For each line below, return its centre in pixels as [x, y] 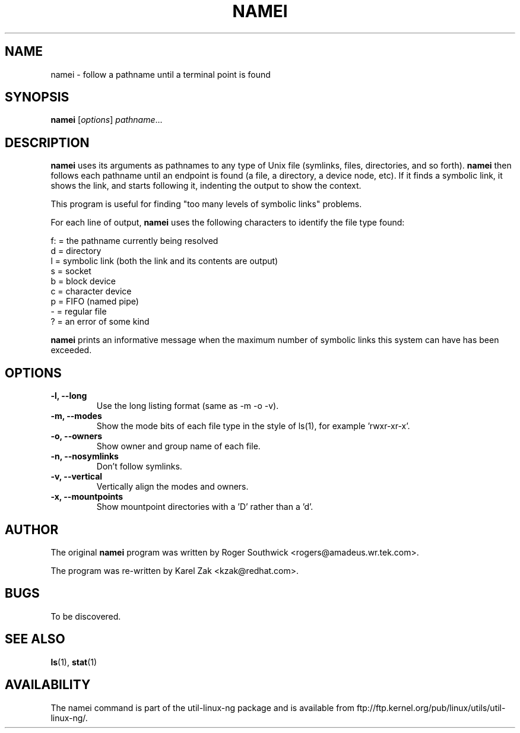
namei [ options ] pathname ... [107, 120]
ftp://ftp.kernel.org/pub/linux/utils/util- [431, 707]
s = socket [71, 271]
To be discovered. [86, 616]
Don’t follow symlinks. [139, 467]
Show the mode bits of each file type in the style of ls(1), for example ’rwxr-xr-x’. [253, 426]
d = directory [76, 251]
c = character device [91, 291]
